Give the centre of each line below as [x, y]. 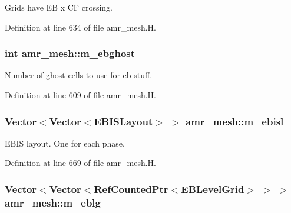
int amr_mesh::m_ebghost [70, 53]
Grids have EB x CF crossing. [59, 7]
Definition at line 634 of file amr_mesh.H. [80, 27]
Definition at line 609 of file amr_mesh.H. [80, 95]
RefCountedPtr [131, 189]
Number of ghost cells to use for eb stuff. [79, 75]
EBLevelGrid [213, 189]
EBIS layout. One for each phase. [65, 143]
